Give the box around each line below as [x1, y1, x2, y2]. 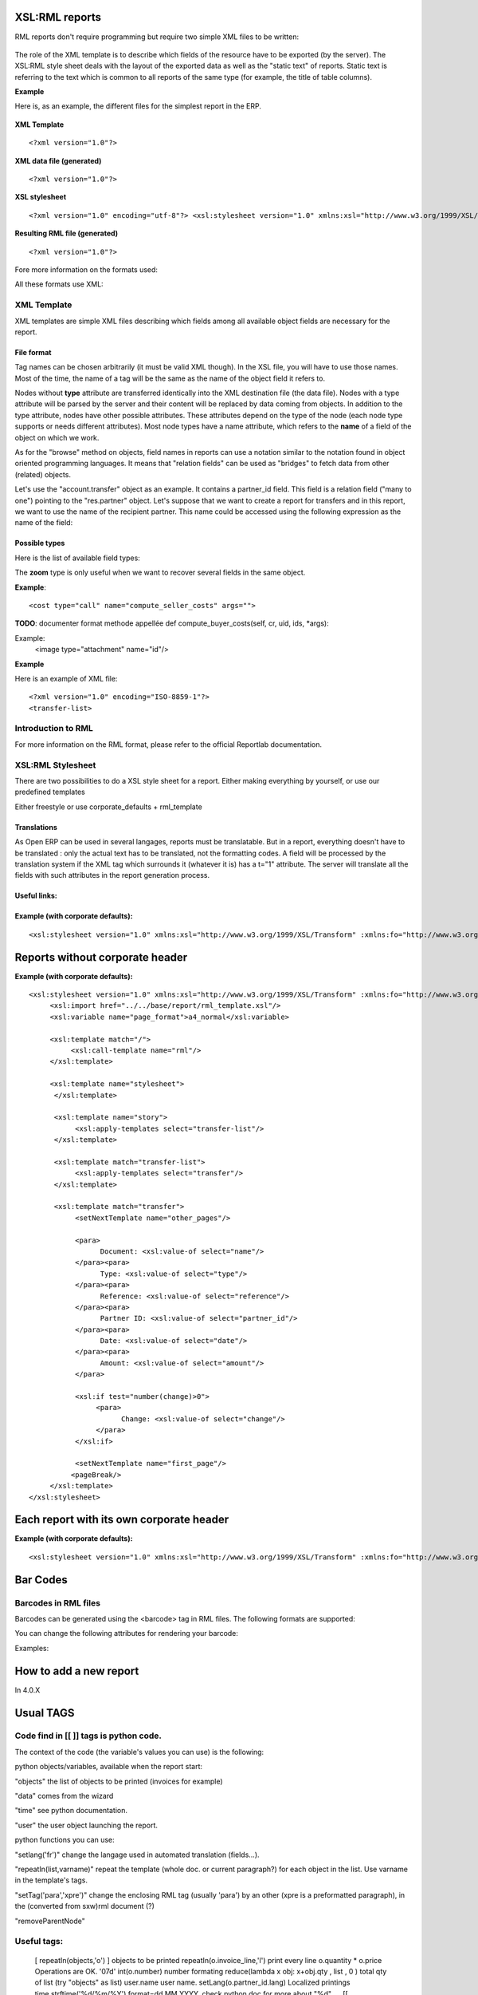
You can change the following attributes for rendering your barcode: [14, 1629, 239, 1638]
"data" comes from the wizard [14, 1792, 114, 1801]
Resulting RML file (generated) [14, 228, 119, 239]
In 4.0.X [14, 1685, 41, 1695]
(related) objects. [14, 469, 72, 479]
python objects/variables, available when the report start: [14, 1762, 203, 1772]
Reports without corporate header [14, 950, 188, 964]
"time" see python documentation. [14, 1806, 127, 1815]
